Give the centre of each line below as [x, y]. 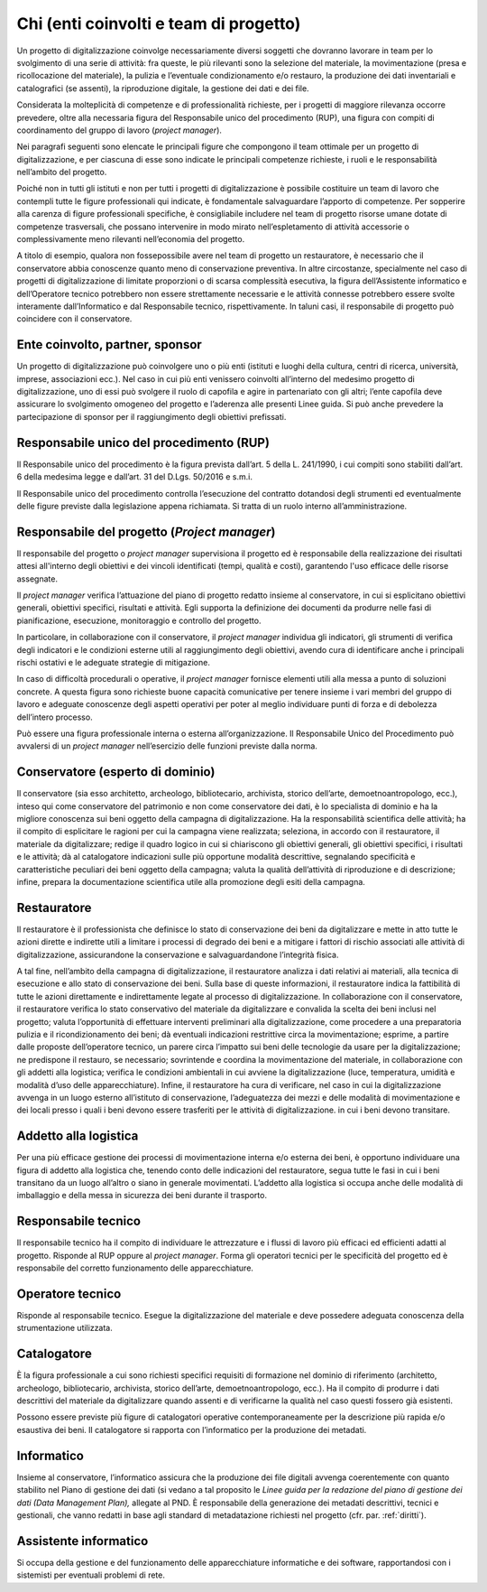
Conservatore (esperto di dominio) [116, 772]
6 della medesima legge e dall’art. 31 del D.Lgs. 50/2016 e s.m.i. [134, 477]
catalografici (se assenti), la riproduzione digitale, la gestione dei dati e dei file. [163, 88]
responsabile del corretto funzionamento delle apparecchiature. [135, 1268]
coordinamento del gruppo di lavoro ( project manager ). [119, 130]
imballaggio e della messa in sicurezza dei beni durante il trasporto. [142, 1196]
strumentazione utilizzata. [64, 1328]
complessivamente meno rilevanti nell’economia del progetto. [131, 239]
